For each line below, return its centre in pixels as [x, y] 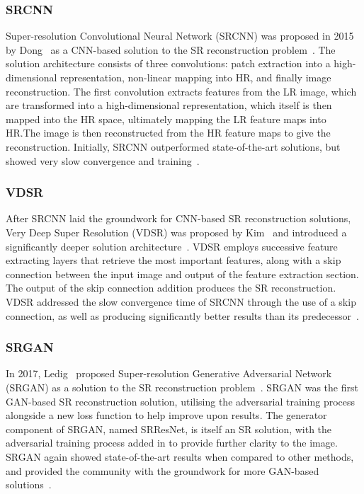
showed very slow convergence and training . [103, 160]
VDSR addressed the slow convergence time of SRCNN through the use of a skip [181, 301]
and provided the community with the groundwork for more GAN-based [163, 470]
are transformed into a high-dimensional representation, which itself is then [169, 105]
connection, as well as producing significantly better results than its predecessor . [182, 315]
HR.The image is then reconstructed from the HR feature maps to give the [168, 133]
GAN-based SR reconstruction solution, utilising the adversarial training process [181, 401]
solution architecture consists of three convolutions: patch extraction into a [168, 63]
